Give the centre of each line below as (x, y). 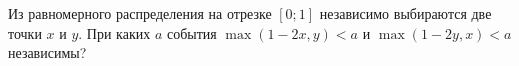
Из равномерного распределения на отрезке (140, 13)
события (191, 32)
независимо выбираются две (405, 13)
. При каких (114, 32)
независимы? (47, 52)
